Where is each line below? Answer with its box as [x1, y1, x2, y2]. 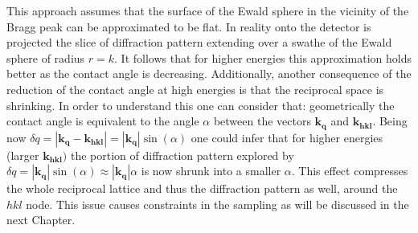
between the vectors [213, 112, 311, 129]
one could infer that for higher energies [191, 129, 383, 145]
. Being [372, 112, 408, 129]
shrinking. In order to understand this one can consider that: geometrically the [6, 96, 395, 113]
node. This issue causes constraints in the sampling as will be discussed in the [26, 195, 409, 212]
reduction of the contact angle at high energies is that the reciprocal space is [6, 80, 384, 97]
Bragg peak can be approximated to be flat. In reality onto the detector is [6, 18, 371, 35]
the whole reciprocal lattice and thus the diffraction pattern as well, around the [6, 180, 398, 197]
